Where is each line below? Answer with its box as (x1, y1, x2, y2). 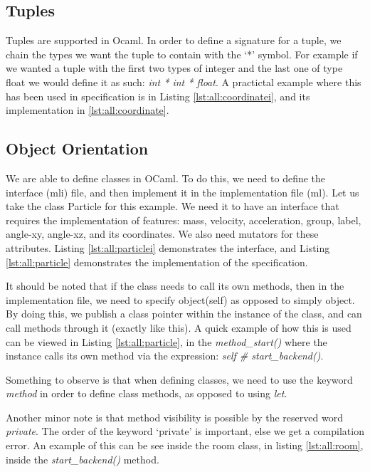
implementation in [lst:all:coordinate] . (6, 103, 169, 117)
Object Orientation (6, 137, 149, 159)
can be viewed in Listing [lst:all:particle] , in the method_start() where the (6, 334, 327, 349)
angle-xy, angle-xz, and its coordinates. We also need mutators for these (6, 226, 319, 241)
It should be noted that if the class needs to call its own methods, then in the (6, 278, 344, 293)
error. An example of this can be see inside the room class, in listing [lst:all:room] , (6, 438, 364, 453)
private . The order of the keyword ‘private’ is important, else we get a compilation (6, 424, 364, 439)
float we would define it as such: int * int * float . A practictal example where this (6, 74, 361, 89)
